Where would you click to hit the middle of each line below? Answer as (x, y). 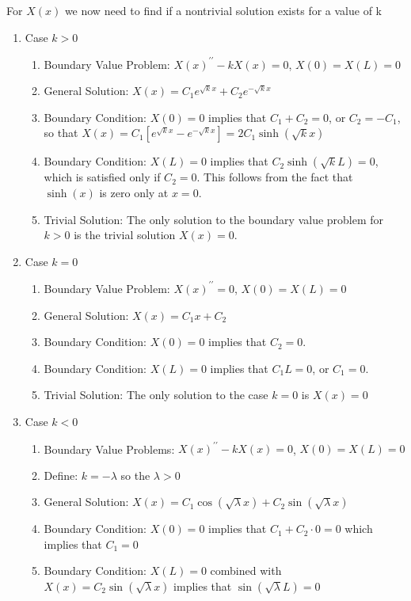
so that (61, 133)
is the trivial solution (125, 235)
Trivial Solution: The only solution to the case (156, 395)
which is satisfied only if (102, 177)
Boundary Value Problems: (109, 448)
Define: (61, 475)
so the (135, 475)
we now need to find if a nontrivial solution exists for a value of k (223, 10)
